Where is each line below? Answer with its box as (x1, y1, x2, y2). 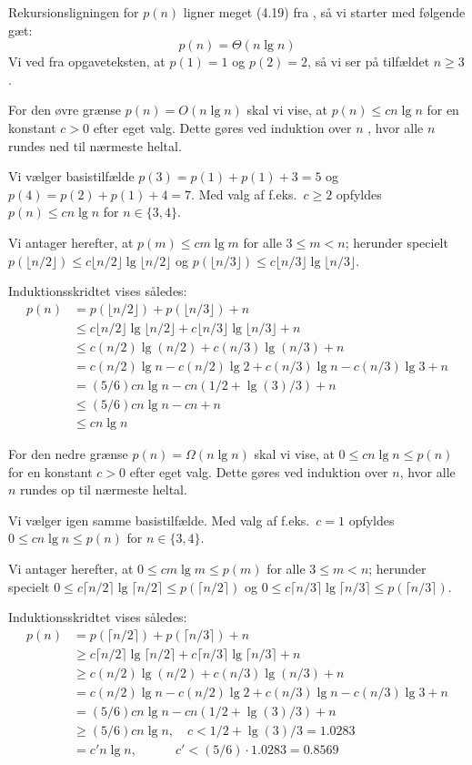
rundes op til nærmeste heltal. (20, 480, 187, 499)
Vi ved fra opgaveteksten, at (8, 52, 166, 71)
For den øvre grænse (8, 100, 122, 119)
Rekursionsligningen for (8, 3, 139, 21)
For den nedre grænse (8, 444, 128, 463)
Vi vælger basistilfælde (8, 167, 135, 186)
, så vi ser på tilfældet (307, 52, 430, 71)
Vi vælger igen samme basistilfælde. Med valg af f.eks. (8, 510, 310, 529)
